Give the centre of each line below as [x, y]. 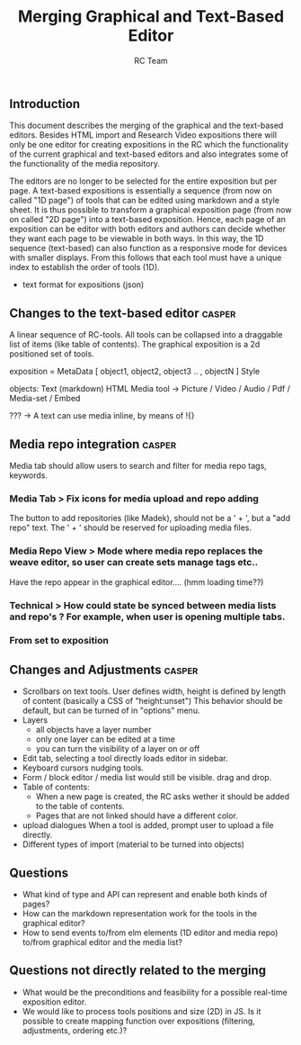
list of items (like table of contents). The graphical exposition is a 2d [135, 345]
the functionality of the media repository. [84, 164]
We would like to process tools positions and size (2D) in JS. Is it [142, 1011]
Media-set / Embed [45, 399]
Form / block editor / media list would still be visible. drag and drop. [147, 778]
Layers [35, 720]
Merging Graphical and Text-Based [151, 17]
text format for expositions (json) [83, 284]
